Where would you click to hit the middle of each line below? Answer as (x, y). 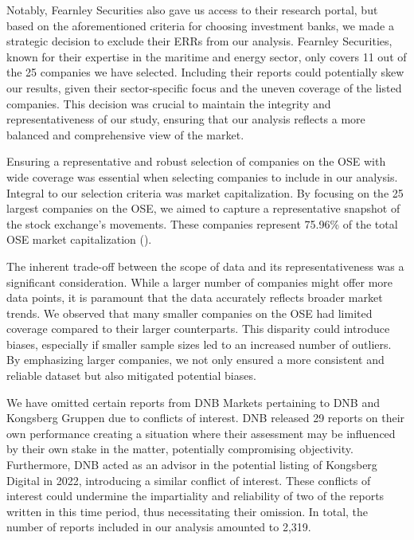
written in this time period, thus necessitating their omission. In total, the (187, 511)
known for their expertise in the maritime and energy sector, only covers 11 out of (207, 56)
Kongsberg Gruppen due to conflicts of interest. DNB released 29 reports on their (206, 418)
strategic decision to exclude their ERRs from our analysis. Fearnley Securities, (199, 41)
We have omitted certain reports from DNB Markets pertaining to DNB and (193, 402)
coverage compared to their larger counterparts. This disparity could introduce (198, 329)
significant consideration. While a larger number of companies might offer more (200, 282)
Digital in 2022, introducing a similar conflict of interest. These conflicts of (189, 480)
